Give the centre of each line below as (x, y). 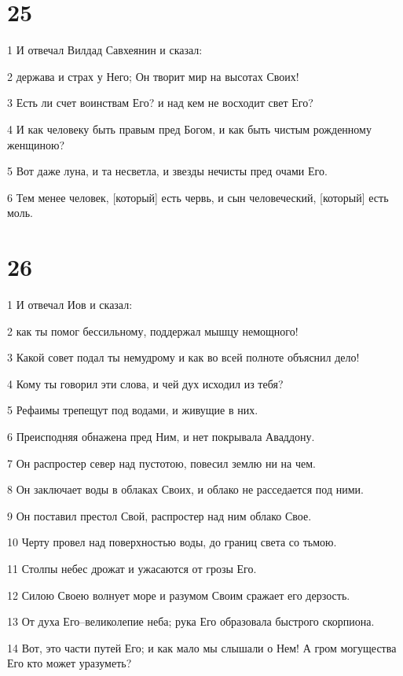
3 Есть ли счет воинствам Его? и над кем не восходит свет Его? (160, 103)
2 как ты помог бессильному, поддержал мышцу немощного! (153, 331)
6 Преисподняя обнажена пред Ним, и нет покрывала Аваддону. (161, 436)
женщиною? (36, 144)
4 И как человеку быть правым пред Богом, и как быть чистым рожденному (189, 129)
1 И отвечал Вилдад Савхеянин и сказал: (105, 50)
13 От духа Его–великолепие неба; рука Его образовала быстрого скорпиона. (191, 621)
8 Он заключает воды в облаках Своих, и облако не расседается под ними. (185, 489)
